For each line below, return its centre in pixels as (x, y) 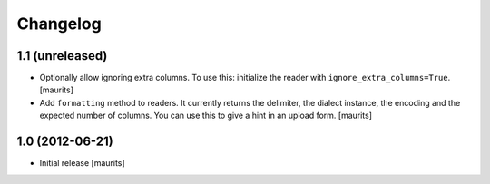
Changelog (59, 24)
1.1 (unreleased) (62, 56)
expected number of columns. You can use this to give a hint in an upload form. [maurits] (206, 116)
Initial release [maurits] (83, 163)
